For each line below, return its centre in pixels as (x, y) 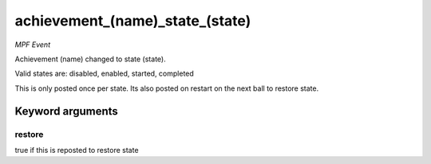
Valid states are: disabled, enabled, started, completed (105, 74)
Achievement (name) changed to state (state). (91, 59)
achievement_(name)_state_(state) (133, 21)
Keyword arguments (67, 111)
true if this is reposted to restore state (77, 150)
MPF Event (33, 45)
